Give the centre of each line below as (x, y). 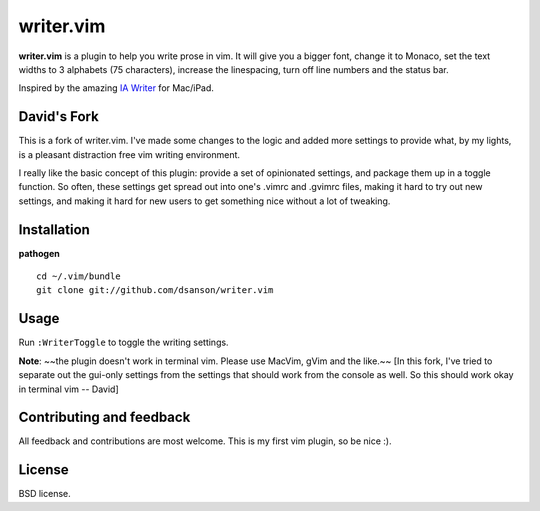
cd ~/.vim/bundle (78, 276)
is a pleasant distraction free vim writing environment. (129, 154)
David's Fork (58, 116)
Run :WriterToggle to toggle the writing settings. (123, 342)
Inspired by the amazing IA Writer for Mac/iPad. (116, 88)
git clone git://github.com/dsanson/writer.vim (155, 290)
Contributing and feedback (104, 417)
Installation (54, 229)
